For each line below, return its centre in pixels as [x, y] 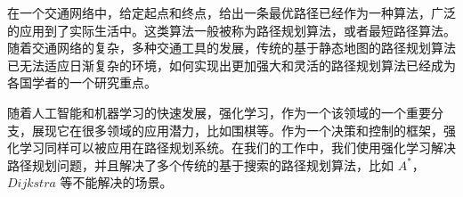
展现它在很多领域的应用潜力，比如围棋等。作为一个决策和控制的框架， [237, 130]
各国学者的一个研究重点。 [82, 82]
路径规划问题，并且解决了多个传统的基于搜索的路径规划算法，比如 [200, 164]
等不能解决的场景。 [116, 182]
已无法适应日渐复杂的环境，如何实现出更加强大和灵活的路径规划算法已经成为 [231, 65]
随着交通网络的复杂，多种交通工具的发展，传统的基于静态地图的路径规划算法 [231, 48]
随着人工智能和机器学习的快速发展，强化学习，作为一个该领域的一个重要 [219, 112]
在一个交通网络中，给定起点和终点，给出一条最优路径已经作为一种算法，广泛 [231, 12]
